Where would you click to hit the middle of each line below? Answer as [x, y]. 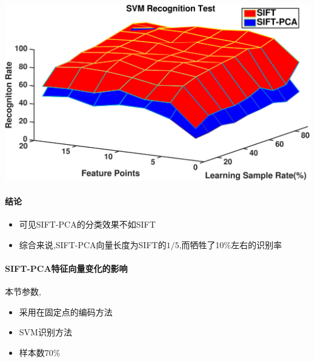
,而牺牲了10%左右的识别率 [230, 244]
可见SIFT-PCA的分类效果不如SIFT [87, 224]
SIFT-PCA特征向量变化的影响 [66, 268]
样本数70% [40, 353]
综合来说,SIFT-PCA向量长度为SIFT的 [93, 244]
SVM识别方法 [45, 332]
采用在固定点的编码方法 [66, 311]
